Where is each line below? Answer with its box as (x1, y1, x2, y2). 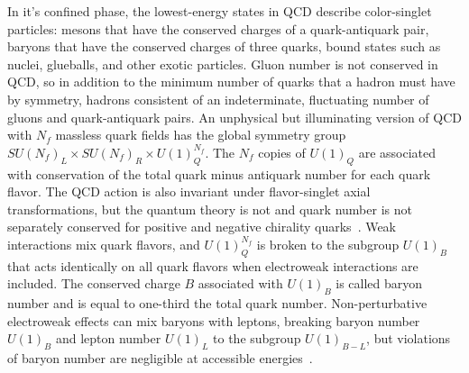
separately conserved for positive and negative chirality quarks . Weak (7, 217, 397, 236)
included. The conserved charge (7, 274, 180, 293)
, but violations (366, 329, 451, 348)
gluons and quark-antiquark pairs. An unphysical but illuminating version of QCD (7, 107, 462, 126)
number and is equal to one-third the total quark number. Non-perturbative (7, 294, 428, 313)
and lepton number (55, 329, 161, 348)
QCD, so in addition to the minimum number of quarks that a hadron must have (7, 72, 455, 91)
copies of (258, 142, 306, 161)
